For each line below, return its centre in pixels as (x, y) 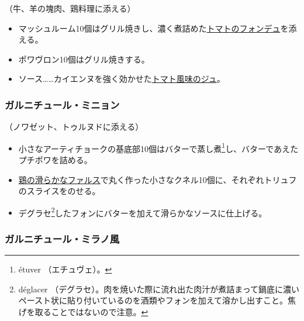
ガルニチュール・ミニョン (62, 104)
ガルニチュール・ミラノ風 (62, 238)
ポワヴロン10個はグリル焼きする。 (84, 59)
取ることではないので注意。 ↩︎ (91, 312)
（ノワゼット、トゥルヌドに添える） (74, 127)
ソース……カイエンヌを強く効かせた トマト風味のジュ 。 (122, 79)
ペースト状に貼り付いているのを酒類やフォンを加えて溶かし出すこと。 (153, 300)
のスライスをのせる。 (59, 191)
